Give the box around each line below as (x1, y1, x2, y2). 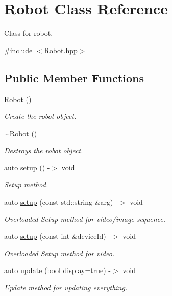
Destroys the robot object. (4, 145, 83, 156)
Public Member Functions (4, 69, 144, 85)
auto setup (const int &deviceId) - (4, 231, 111, 241)
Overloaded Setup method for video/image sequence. (4, 213, 165, 224)
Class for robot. (4, 28, 53, 38)
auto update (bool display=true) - (4, 265, 111, 276)
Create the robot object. (4, 111, 77, 121)
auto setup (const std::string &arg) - (4, 196, 118, 207)
